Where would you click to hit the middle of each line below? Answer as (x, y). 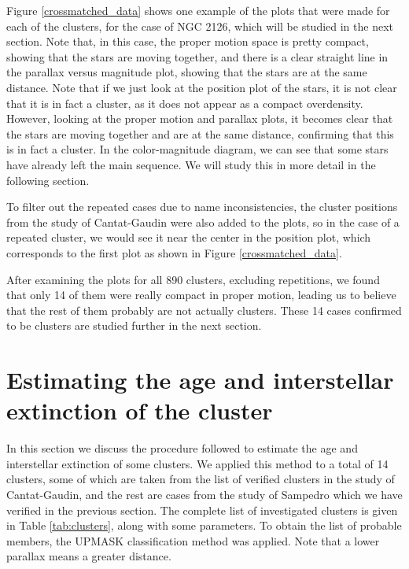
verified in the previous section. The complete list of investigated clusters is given (202, 510)
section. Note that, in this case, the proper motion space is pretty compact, (188, 41)
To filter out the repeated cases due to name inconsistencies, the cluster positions (202, 207)
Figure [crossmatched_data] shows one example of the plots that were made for (198, 10)
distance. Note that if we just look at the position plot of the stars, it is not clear (202, 87)
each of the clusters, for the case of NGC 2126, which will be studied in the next (200, 26)
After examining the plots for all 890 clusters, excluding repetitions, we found (193, 279)
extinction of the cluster (140, 410)
